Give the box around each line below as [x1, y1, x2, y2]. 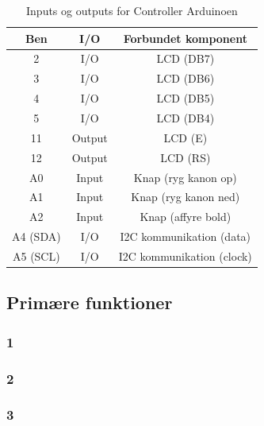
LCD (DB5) [156, 90, 215, 106]
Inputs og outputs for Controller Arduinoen [26, 2, 238, 18]
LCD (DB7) [156, 50, 215, 67]
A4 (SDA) [12, 228, 61, 245]
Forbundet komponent [123, 29, 247, 46]
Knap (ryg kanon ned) [131, 188, 240, 205]
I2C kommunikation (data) [120, 228, 251, 245]
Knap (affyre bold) [140, 208, 231, 225]
